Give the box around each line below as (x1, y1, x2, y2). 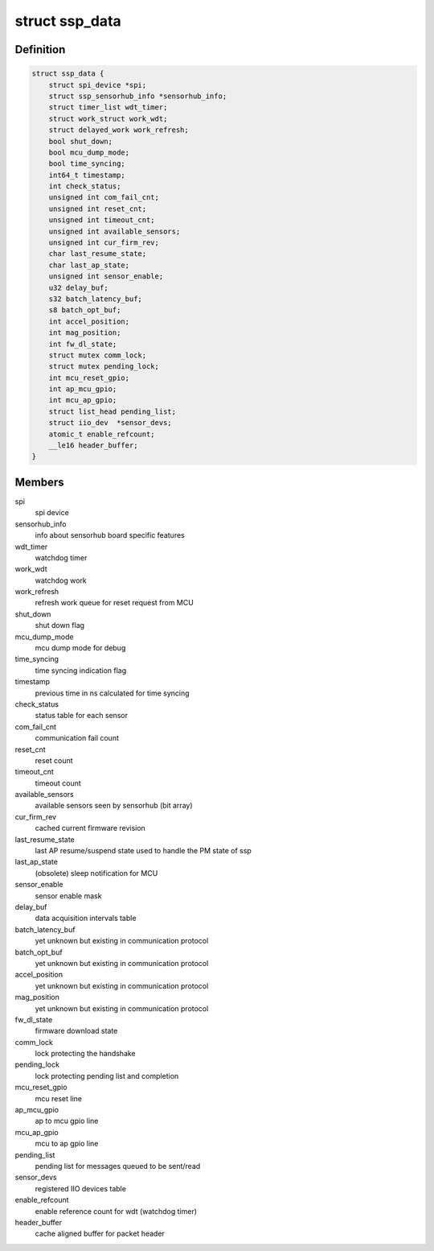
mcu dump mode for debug (35, 643, 126, 653)
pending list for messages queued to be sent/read (35, 1161, 201, 1170)
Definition (14, 43, 66, 56)
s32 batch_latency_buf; (48, 294, 142, 303)
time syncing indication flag (35, 665, 127, 675)
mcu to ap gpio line (35, 1139, 99, 1149)
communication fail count (35, 733, 120, 743)
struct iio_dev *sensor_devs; (48, 419, 172, 427)
